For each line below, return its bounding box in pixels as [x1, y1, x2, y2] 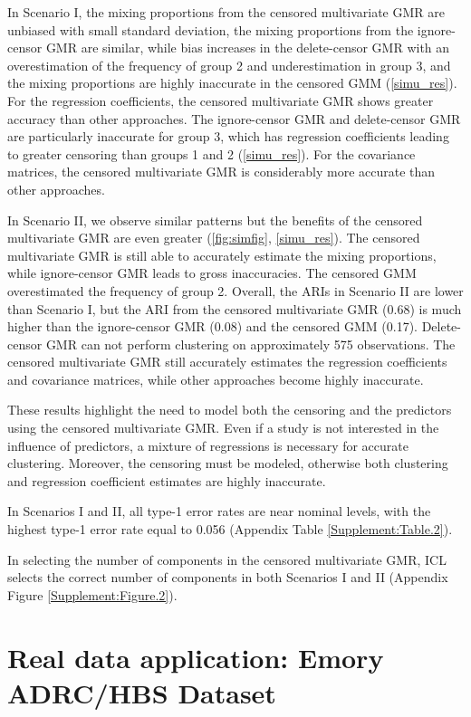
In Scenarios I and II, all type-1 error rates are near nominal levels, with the [7, 502, 431, 521]
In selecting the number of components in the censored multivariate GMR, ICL [7, 550, 447, 569]
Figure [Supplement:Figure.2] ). [7, 585, 178, 604]
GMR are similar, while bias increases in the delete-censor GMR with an [45, 38, 450, 57]
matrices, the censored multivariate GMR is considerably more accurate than [7, 162, 436, 181]
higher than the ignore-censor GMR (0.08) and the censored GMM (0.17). [7, 317, 418, 336]
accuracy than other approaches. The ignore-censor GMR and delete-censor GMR [7, 109, 461, 128]
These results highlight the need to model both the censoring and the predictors [7, 400, 452, 419]
